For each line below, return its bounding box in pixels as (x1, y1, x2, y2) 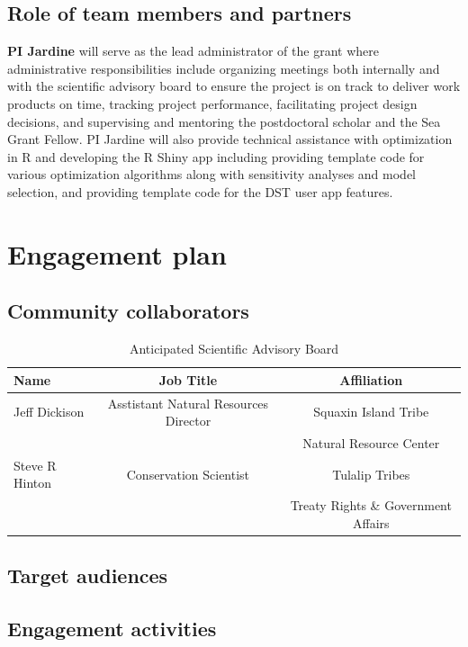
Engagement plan (7, 235, 227, 272)
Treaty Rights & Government (290, 496, 452, 515)
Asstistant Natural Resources (107, 393, 269, 412)
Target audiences (7, 562, 168, 589)
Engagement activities (7, 615, 217, 643)
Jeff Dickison (13, 402, 85, 421)
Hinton (13, 473, 52, 492)
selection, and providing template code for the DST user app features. (7, 182, 393, 201)
